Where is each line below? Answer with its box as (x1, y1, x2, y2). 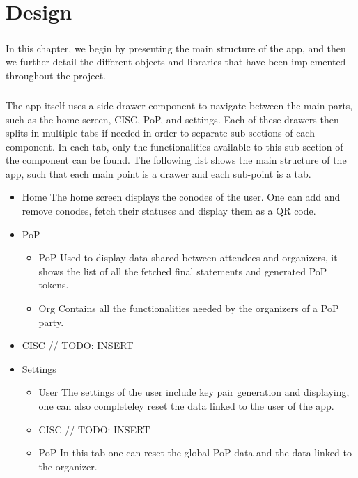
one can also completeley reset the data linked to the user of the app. (38, 399, 334, 413)
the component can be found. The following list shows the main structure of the (6, 153, 347, 167)
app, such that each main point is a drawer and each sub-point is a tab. (6, 166, 311, 180)
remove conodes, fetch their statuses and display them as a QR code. (22, 203, 316, 218)
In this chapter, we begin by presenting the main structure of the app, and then (6, 40, 346, 55)
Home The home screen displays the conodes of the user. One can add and (22, 190, 341, 204)
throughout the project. (6, 68, 107, 82)
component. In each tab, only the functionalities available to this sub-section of (6, 139, 343, 153)
